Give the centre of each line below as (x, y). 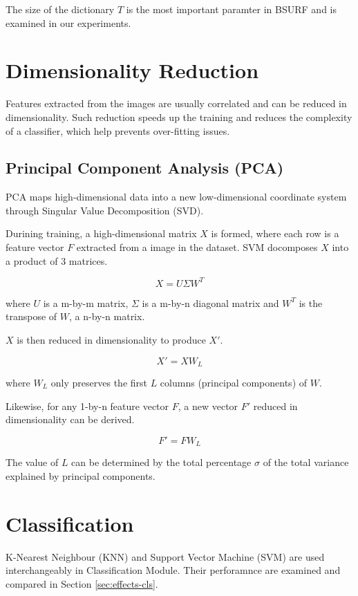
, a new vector (208, 406)
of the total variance (306, 462)
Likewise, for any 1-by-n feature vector (87, 406)
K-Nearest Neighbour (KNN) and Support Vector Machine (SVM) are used (165, 556)
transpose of (31, 316)
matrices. (88, 260)
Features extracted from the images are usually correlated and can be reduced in (176, 103)
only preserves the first (99, 382)
